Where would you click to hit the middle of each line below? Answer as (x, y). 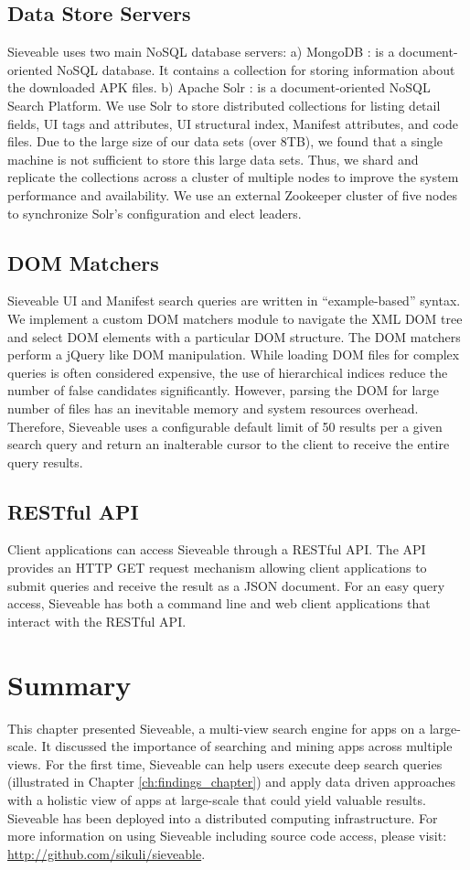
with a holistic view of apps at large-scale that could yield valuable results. (217, 799)
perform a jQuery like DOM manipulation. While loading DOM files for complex (234, 354)
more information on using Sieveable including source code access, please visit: (227, 836)
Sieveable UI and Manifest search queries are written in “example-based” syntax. (234, 301)
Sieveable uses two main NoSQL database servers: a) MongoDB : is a (201, 52)
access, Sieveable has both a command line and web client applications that (219, 603)
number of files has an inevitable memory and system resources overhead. (213, 408)
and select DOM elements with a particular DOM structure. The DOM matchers (234, 336)
